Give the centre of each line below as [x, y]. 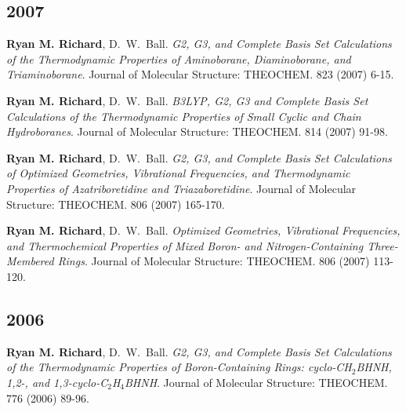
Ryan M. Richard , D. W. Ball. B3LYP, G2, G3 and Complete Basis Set [187, 100]
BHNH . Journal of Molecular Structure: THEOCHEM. [256, 382]
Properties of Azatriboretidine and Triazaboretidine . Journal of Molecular [181, 188]
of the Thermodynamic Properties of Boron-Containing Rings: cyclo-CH [179, 367]
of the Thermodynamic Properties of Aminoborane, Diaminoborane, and [179, 58]
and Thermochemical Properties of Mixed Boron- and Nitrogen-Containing [185, 245]
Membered [30, 261]
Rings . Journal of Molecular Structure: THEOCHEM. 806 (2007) [214, 261]
